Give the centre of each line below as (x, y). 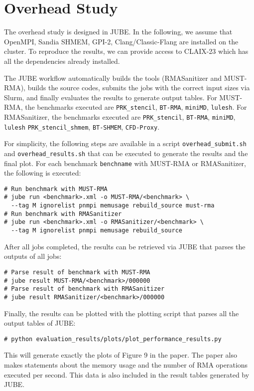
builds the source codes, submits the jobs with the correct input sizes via (139, 88)
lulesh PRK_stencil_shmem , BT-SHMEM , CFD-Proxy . (82, 126)
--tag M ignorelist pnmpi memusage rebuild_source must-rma (113, 206)
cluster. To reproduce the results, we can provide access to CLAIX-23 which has (126, 51)
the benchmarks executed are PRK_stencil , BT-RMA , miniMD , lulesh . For (136, 107)
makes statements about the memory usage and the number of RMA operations (126, 365)
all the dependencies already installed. (62, 61)
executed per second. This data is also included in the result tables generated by (127, 374)
